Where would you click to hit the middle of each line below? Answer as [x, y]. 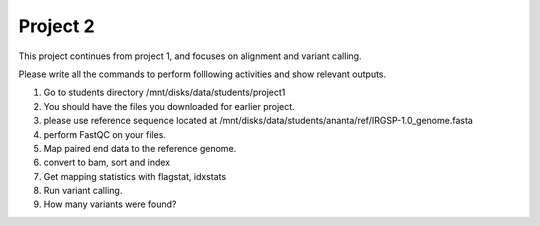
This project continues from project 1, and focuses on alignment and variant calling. [190, 56]
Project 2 [56, 26]
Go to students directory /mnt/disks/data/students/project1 [164, 92]
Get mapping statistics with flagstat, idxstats [135, 176]
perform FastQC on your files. [105, 134]
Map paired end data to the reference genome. [140, 148]
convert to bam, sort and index [106, 162]
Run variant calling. [83, 191]
